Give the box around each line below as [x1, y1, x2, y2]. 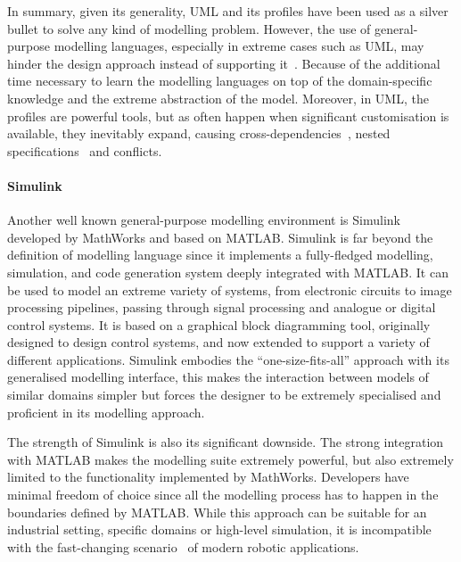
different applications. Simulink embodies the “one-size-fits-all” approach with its [7, 350, 449, 368]
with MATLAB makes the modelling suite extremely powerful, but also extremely [7, 450, 454, 468]
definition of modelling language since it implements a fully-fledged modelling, [7, 245, 433, 264]
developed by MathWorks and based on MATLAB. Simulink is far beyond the [7, 227, 433, 246]
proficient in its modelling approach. [7, 402, 205, 421]
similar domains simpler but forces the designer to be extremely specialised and [7, 385, 441, 404]
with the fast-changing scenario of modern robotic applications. [7, 537, 359, 556]
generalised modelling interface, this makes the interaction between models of [7, 368, 429, 386]
